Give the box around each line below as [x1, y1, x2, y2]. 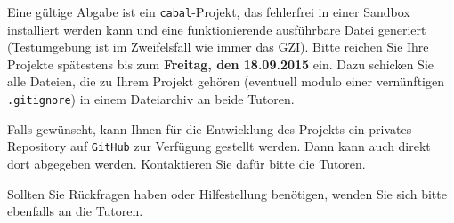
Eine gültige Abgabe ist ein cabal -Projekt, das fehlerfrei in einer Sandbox [7, 3, 410, 20]
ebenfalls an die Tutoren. [7, 202, 143, 220]
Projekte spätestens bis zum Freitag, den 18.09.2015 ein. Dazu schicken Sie [7, 54, 434, 73]
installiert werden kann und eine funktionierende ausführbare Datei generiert [7, 20, 426, 38]
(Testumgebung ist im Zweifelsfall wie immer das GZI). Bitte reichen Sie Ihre [7, 37, 429, 56]
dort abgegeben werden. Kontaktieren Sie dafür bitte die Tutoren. [7, 154, 366, 172]
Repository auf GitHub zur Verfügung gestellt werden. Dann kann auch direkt [7, 137, 431, 155]
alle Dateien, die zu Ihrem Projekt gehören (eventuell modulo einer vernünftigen [7, 72, 444, 91]
